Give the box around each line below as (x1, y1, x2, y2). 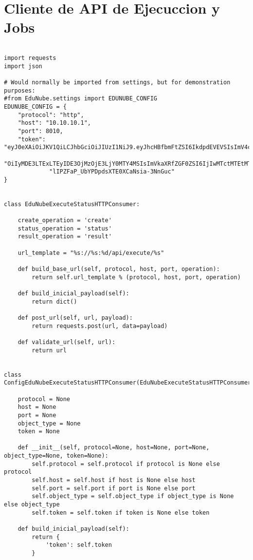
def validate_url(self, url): (18, 338, 116, 346)
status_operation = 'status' (18, 225, 112, 232)
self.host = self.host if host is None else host (32, 477, 196, 484)
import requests (4, 54, 56, 61)
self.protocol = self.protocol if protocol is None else (32, 460, 220, 467)
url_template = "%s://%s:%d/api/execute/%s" (18, 249, 164, 256)
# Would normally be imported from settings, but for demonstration (4, 78, 231, 86)
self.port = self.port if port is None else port (32, 484, 196, 492)
